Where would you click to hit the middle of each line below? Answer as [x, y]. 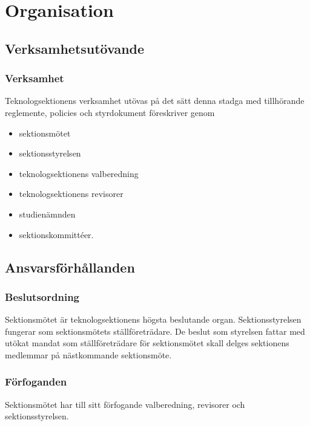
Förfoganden [36, 382]
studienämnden [47, 214]
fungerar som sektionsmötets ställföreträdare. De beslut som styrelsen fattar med [155, 331]
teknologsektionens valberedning [79, 173]
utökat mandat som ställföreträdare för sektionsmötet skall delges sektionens [147, 343]
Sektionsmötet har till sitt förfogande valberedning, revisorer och [125, 404]
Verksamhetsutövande [75, 48]
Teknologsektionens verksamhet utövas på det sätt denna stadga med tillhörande [155, 101]
